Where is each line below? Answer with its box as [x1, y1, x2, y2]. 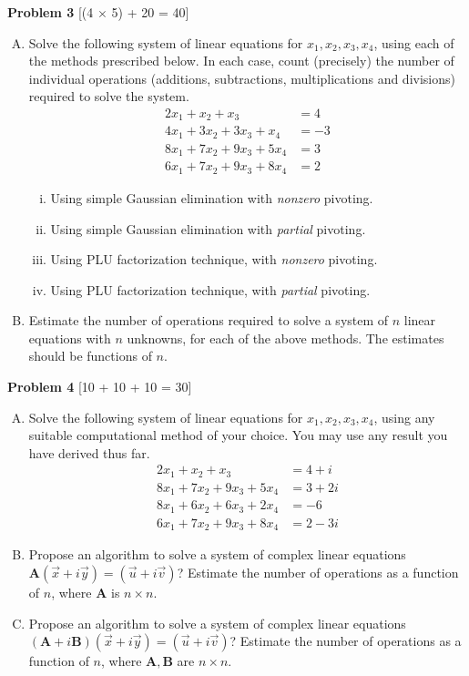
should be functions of [28, 346, 152, 365]
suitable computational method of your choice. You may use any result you [28, 425, 448, 445]
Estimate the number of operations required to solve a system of [28, 311, 389, 330]
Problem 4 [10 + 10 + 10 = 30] [7, 377, 192, 396]
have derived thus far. [28, 443, 150, 462]
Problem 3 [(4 [7, 3, 94, 21]
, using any [373, 407, 435, 426]
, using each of [373, 33, 454, 52]
